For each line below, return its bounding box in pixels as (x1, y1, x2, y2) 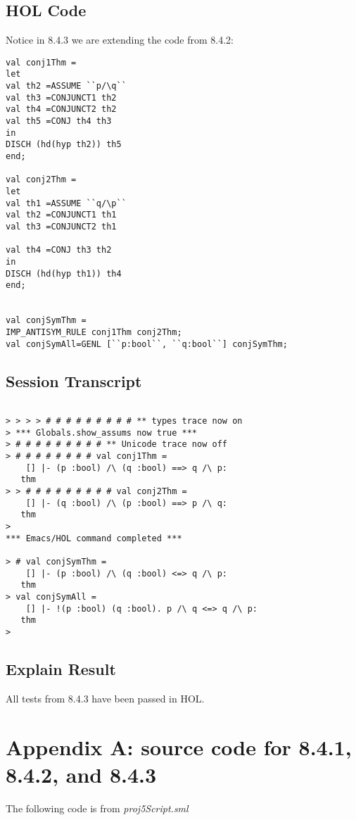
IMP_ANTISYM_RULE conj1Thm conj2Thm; (6, 327, 182, 337)
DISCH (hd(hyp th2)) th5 (6, 139, 122, 150)
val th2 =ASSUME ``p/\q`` (6, 81, 127, 92)
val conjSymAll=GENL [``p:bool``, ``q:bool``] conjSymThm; (6, 339, 288, 349)
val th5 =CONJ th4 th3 (6, 116, 112, 127)
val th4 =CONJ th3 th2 (6, 245, 112, 256)
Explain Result (6, 657, 116, 679)
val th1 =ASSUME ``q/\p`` (6, 198, 127, 208)
